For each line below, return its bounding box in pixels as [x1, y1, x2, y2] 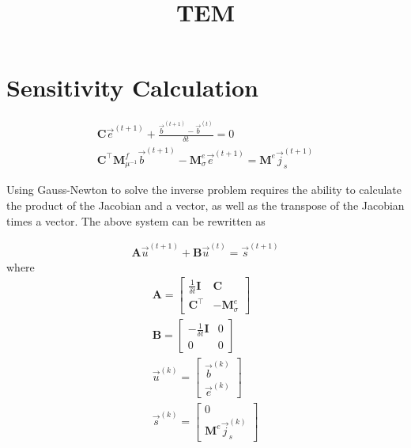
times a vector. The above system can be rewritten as [6, 212, 266, 229]
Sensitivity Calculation [6, 71, 258, 104]
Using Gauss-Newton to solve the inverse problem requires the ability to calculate [6, 181, 402, 198]
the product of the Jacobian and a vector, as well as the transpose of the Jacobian [6, 196, 405, 213]
